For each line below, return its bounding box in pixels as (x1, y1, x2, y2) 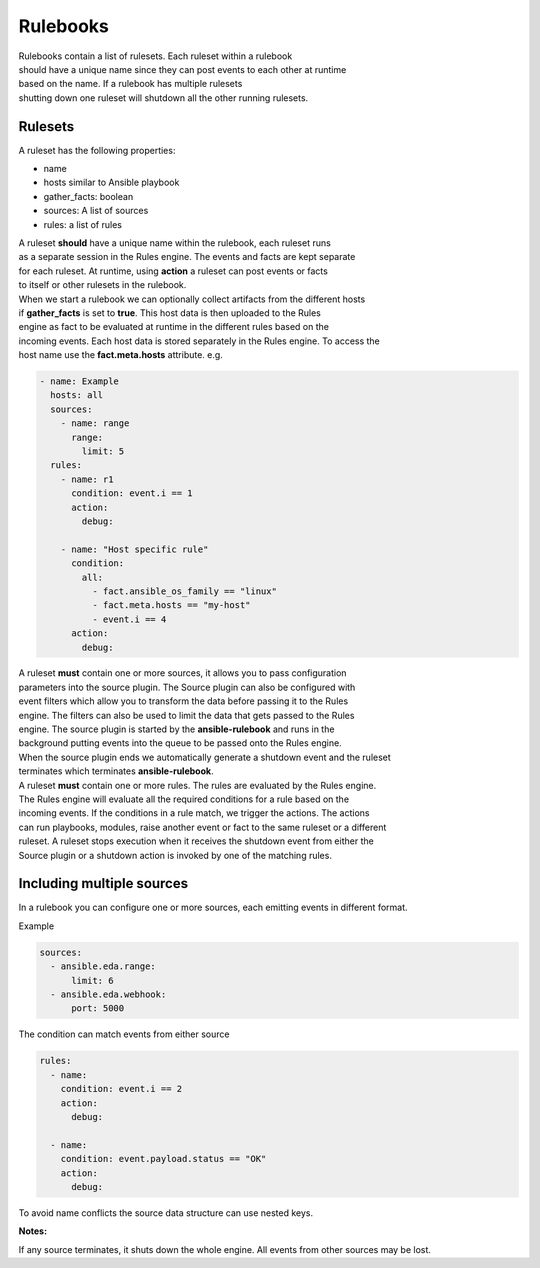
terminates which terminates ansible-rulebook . (18, 765, 214, 777)
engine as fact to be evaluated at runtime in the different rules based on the (18, 321, 330, 333)
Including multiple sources (18, 875, 189, 892)
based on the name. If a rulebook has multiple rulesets (18, 78, 243, 90)
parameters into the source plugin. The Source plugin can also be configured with (18, 681, 356, 693)
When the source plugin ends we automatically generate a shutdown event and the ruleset (18, 751, 392, 763)
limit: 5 (81, 446, 125, 457)
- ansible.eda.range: (50, 961, 157, 972)
